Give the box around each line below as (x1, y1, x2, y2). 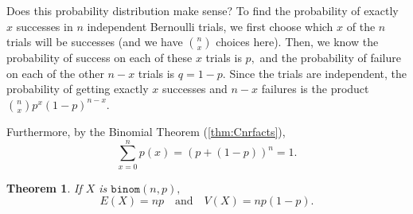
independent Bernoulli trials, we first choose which (87, 18, 333, 34)
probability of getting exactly (6, 80, 149, 97)
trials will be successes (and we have (6, 33, 183, 50)
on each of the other (6, 64, 104, 81)
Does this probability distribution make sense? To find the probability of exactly (6, 2, 399, 18)
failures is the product (261, 80, 369, 97)
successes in (16, 18, 73, 34)
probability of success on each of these (6, 49, 193, 66)
